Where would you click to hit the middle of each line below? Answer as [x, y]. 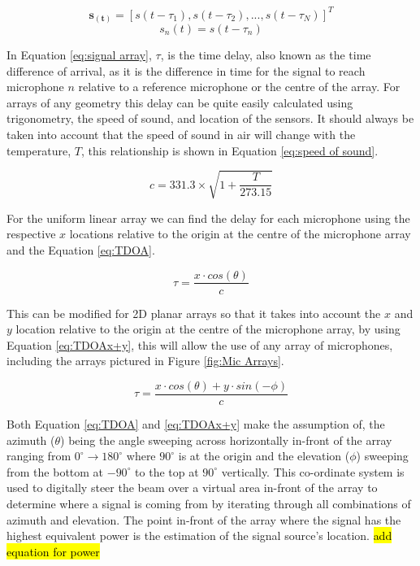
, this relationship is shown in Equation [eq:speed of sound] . [229, 150]
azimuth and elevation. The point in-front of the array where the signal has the [204, 519]
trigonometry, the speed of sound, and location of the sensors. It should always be [210, 118]
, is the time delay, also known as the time [266, 55]
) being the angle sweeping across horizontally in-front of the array [226, 440]
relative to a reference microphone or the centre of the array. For [239, 87]
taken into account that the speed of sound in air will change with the [181, 134]
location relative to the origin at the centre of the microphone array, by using [208, 329]
